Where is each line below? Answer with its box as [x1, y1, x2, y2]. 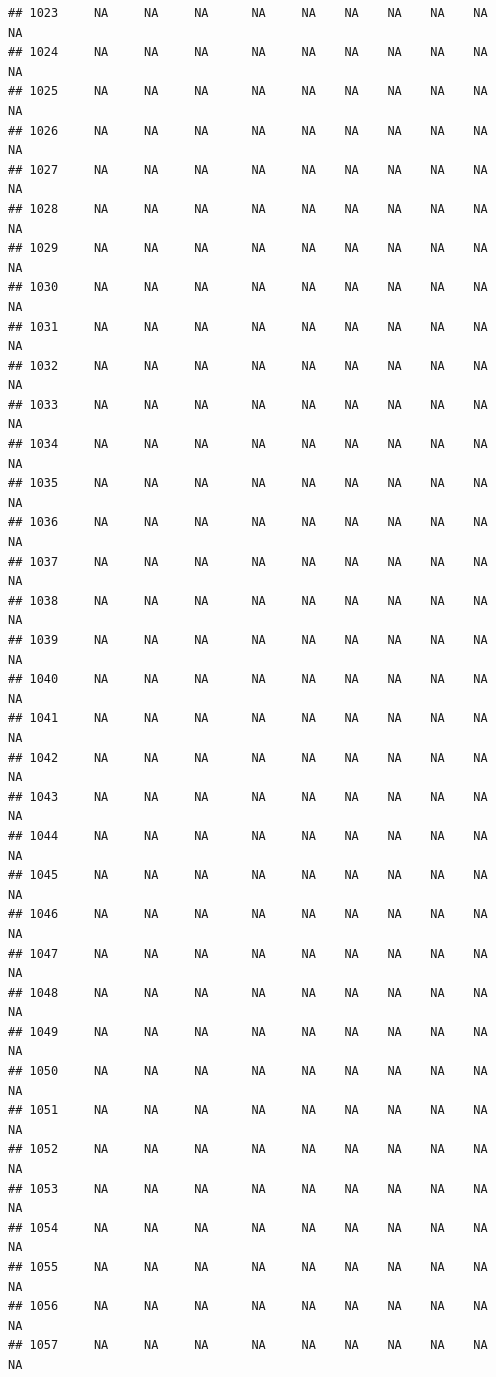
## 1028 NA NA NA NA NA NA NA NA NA [8, 201, 488, 216]
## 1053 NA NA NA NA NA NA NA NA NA [8, 1181, 488, 1196]
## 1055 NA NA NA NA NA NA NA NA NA [8, 1260, 488, 1274]
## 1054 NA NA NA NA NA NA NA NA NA [8, 1220, 488, 1235]
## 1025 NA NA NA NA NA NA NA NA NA [8, 84, 488, 99]
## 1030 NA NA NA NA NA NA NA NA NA [8, 280, 488, 295]
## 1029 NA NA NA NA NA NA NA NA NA [8, 241, 488, 256]
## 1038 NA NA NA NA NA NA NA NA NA [8, 593, 488, 608]
